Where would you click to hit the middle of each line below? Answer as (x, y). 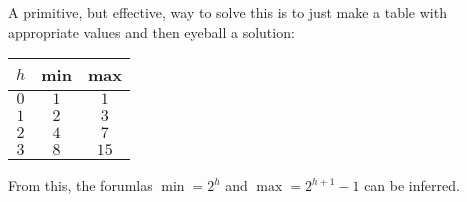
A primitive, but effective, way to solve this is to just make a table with (227, 12)
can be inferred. (412, 185)
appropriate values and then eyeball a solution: (151, 31)
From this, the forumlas (80, 185)
